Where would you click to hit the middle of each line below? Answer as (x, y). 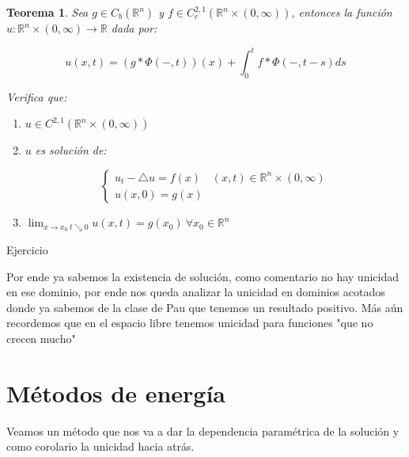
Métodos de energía (116, 392)
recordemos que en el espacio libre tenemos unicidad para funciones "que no (190, 323)
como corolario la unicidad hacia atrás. (100, 446)
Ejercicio (27, 249)
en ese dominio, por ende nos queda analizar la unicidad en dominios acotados (196, 292)
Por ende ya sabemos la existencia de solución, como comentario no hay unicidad (203, 276)
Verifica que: (37, 96)
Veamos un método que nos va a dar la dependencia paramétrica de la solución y (203, 430)
